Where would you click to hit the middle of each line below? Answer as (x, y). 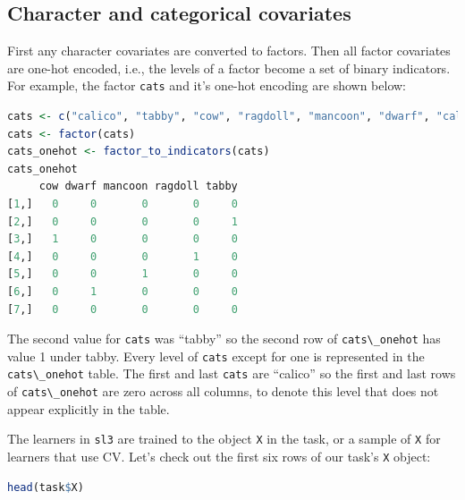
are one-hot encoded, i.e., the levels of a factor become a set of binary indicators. (229, 68)
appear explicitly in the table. (89, 408)
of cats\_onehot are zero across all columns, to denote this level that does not (223, 391)
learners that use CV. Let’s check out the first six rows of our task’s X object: (219, 457)
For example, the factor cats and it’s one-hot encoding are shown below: (207, 85)
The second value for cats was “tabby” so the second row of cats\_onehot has (224, 339)
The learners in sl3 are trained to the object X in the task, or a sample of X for (224, 439)
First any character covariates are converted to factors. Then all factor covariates (229, 51)
